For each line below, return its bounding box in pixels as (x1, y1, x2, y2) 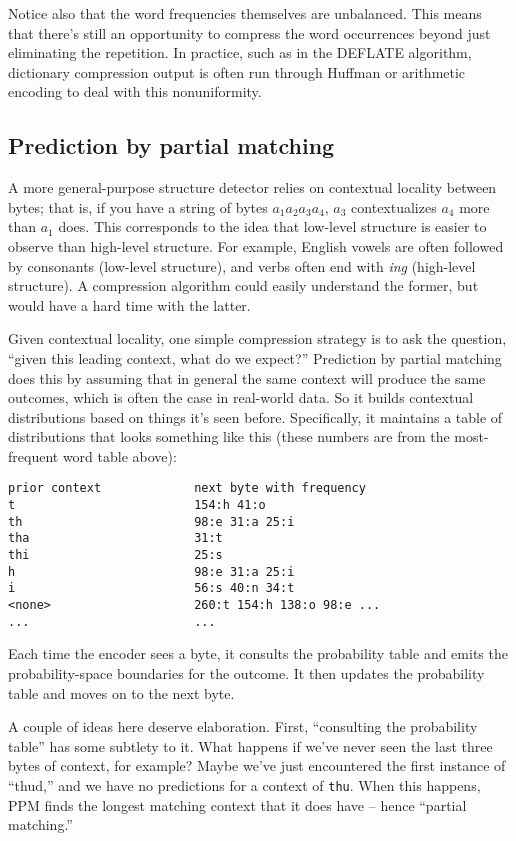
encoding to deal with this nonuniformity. (8, 81, 262, 102)
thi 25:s (8, 548, 223, 563)
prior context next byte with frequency (8, 481, 366, 496)
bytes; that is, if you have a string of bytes (8, 196, 268, 217)
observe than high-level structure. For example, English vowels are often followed (8, 235, 504, 256)
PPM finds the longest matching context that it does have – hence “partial (8, 794, 467, 815)
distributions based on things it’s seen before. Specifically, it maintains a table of (8, 406, 503, 427)
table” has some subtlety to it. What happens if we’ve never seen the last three (8, 735, 493, 756)
